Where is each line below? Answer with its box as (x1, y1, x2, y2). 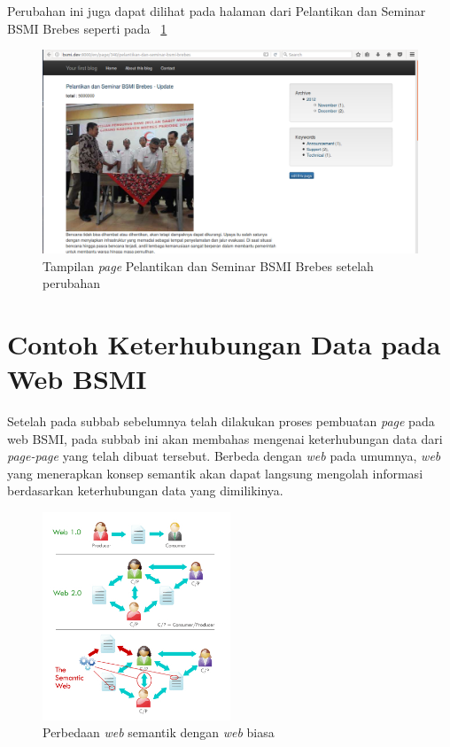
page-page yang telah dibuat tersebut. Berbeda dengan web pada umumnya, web (7, 447, 441, 465)
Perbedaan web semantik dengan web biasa (43, 723, 275, 742)
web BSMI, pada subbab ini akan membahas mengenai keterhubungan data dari (7, 429, 443, 447)
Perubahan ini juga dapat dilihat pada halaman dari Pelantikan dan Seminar (7, 2, 426, 19)
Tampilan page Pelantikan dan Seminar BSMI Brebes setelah (43, 256, 374, 275)
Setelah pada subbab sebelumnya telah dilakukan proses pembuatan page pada (7, 412, 435, 431)
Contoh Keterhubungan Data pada (7, 325, 441, 362)
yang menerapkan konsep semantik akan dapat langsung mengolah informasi (7, 463, 423, 482)
